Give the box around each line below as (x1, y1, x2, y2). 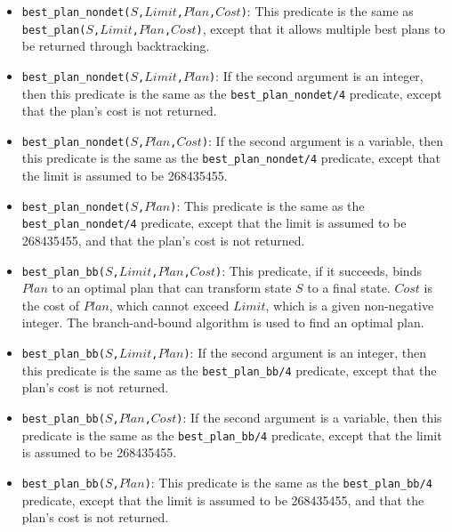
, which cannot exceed (109, 295, 230, 314)
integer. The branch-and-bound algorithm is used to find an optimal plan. (21, 313, 424, 332)
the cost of (21, 295, 80, 314)
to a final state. (307, 278, 391, 297)
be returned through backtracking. (21, 36, 210, 55)
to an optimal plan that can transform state (52, 278, 292, 297)
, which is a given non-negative (265, 295, 434, 314)
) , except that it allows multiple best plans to (196, 19, 446, 37)
